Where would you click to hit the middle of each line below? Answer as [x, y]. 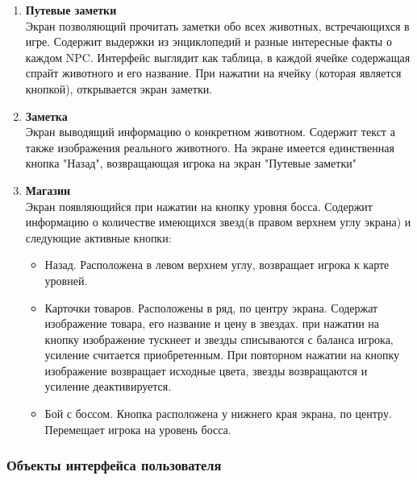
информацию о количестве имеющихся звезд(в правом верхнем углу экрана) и [218, 222]
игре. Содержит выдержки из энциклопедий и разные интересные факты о [208, 41]
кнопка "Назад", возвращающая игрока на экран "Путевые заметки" [191, 163]
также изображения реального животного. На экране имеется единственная [210, 147]
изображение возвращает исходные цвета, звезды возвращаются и [206, 370]
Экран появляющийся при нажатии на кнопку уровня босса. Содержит [199, 206]
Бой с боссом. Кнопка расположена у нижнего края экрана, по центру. [218, 414]
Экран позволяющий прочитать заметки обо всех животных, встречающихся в [217, 25]
